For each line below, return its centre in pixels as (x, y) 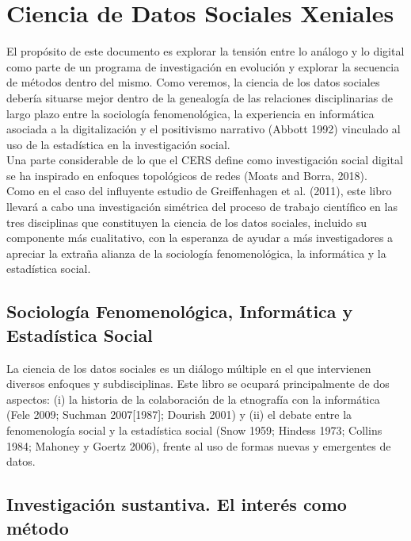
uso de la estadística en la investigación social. (118, 144)
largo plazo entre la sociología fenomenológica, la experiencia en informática (190, 113)
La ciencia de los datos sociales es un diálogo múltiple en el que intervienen (189, 368)
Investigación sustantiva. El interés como (177, 504)
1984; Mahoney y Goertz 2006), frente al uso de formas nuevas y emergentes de (199, 445)
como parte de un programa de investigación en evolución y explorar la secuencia (203, 66)
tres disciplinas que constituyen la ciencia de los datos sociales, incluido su (186, 222)
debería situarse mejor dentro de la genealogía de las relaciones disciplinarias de (200, 97)
